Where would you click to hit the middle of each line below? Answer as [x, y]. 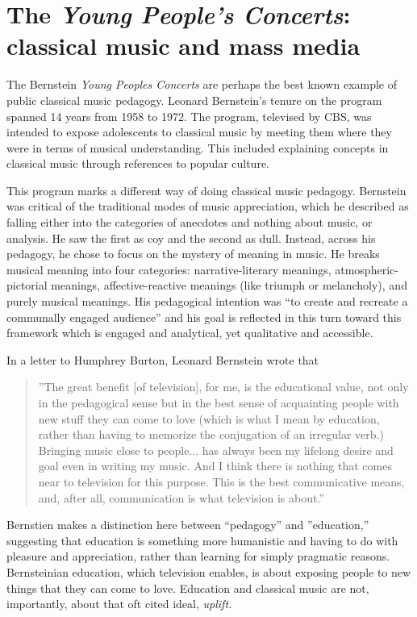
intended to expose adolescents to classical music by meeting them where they [199, 132]
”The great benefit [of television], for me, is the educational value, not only [223, 387]
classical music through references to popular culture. [138, 163]
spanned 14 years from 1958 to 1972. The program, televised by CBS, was [189, 116]
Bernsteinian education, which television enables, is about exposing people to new [209, 571]
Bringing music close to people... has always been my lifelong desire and [216, 450]
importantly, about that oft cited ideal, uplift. [119, 604]
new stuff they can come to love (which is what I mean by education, [209, 418]
